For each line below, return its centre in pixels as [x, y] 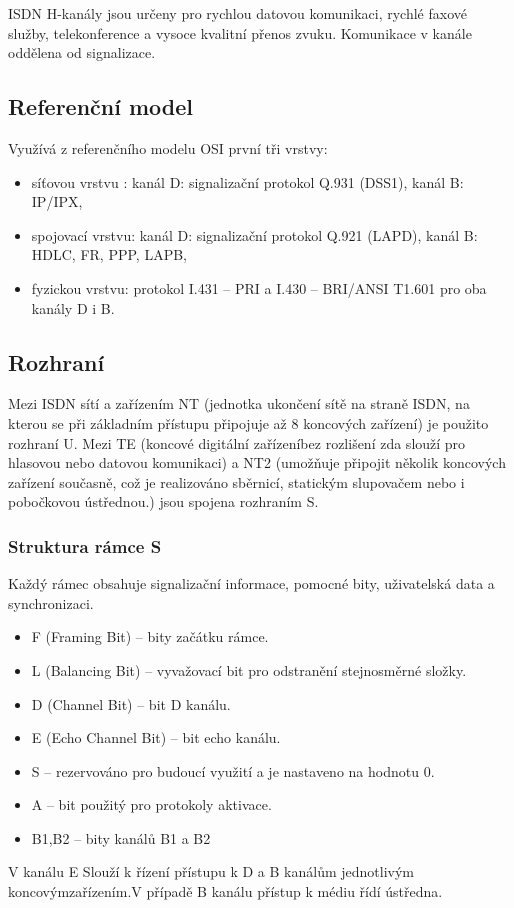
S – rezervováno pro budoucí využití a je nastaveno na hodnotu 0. [233, 770]
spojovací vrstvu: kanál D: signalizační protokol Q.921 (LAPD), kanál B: [254, 234]
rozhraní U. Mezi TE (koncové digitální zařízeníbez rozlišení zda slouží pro [237, 442]
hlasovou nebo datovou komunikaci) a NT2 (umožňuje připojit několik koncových [257, 462]
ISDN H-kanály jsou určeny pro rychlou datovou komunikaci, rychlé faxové [237, 13]
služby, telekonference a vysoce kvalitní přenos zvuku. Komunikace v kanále [240, 32]
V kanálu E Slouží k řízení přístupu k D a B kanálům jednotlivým [211, 871]
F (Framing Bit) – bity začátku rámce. [150, 636]
